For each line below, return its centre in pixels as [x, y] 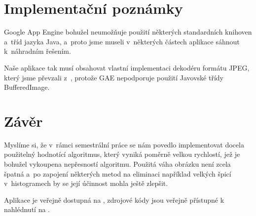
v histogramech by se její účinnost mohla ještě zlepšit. [86, 183]
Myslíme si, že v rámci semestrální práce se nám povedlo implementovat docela [124, 144]
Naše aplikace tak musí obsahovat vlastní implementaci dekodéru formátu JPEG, [127, 67]
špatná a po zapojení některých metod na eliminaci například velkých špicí [118, 173]
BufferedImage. [27, 87]
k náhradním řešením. [37, 51]
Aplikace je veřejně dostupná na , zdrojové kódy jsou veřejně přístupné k [114, 199]
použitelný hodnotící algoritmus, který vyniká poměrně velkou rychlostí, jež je [122, 154]
